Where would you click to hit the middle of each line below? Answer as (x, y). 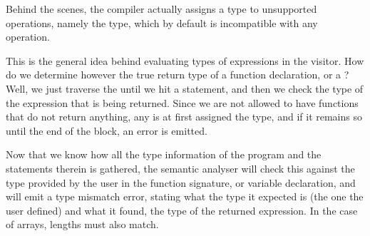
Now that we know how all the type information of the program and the (164, 154)
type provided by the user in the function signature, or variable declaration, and (181, 182)
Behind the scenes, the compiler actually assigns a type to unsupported (161, 9)
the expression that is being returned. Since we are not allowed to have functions (182, 102)
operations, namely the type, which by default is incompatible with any (162, 22)
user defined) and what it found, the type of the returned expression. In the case (182, 210)
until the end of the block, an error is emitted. (107, 130)
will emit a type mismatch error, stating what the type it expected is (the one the (185, 196)
